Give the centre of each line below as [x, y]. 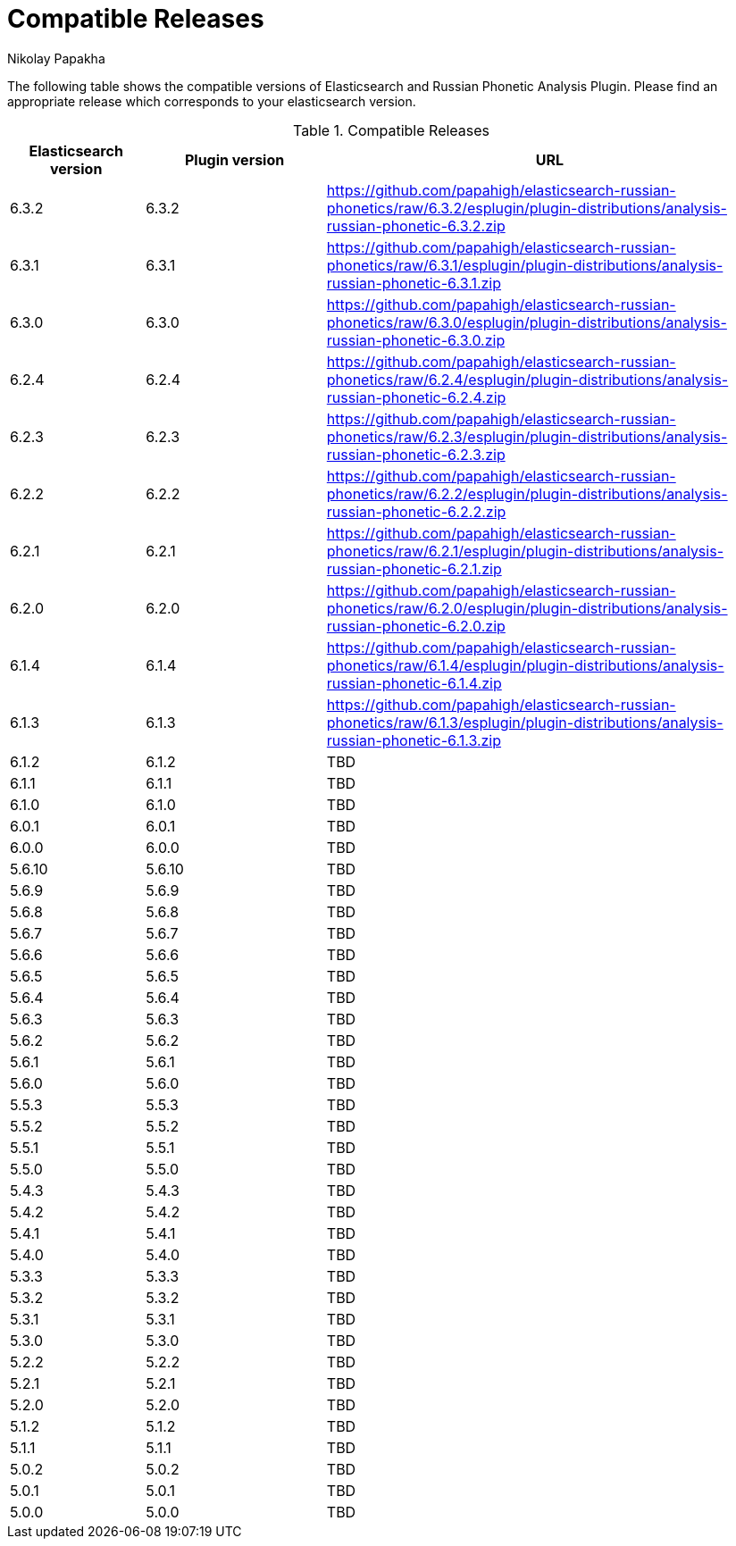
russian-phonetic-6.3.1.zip [414, 283]
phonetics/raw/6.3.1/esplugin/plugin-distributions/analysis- [525, 265]
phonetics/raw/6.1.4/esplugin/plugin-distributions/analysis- [525, 665]
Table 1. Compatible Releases [391, 130]
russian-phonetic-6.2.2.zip [416, 511]
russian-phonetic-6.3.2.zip [416, 226]
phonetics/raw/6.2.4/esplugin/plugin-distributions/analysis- [527, 379]
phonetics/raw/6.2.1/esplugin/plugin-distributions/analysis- [525, 551]
